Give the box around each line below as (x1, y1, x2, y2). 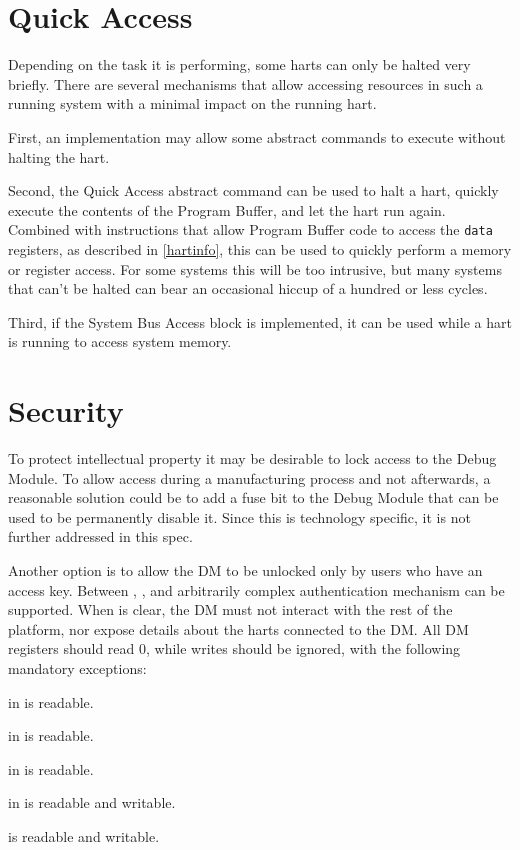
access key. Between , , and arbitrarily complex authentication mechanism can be (8, 579, 505, 600)
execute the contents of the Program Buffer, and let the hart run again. (8, 199, 446, 220)
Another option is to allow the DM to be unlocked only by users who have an (8, 560, 483, 580)
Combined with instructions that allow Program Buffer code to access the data (8, 219, 493, 240)
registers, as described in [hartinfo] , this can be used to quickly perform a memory (8, 238, 512, 259)
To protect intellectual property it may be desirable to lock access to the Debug (8, 448, 497, 469)
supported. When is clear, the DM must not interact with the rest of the (8, 599, 453, 620)
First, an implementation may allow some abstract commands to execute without (8, 126, 506, 147)
